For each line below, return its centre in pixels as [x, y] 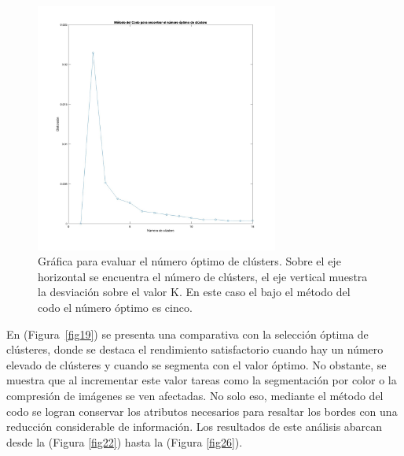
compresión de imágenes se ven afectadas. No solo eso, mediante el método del [195, 395]
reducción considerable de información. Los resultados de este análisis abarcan [195, 426]
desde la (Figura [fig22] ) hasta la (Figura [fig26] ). [125, 441]
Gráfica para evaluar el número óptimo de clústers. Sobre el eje [189, 261]
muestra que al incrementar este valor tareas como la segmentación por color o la [202, 380]
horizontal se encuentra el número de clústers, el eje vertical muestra [203, 276]
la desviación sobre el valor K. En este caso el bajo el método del [194, 292]
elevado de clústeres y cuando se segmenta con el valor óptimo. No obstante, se [196, 364]
